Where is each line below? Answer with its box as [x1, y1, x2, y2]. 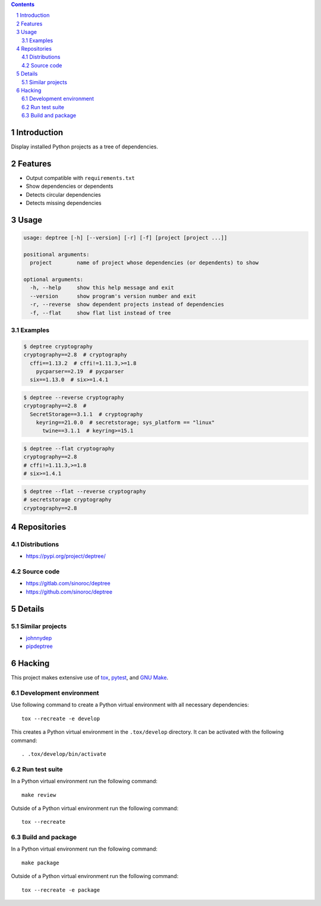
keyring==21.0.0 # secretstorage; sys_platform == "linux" [36, 419, 215, 426]
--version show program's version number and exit [30, 293, 196, 299]
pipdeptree [26, 643, 53, 650]
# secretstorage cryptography [23, 497, 112, 503]
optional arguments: [23, 276, 83, 283]
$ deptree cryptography [23, 343, 93, 350]
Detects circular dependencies [26, 191, 101, 198]
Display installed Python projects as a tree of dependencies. [11, 143, 159, 150]
